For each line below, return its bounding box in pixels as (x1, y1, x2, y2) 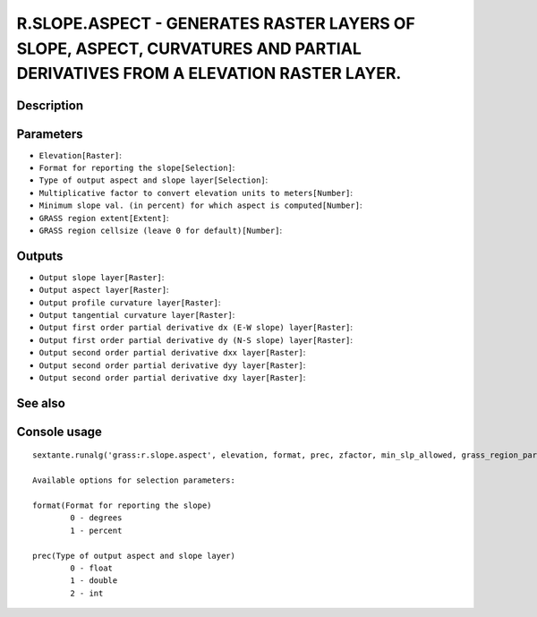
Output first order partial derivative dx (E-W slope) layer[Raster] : (38, 322, 354, 333)
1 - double (70, 576, 118, 586)
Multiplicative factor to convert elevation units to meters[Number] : (38, 187, 354, 198)
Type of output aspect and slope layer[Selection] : (38, 175, 268, 185)
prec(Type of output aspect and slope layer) (32, 551, 236, 561)
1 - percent (70, 525, 123, 536)
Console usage (16, 424, 103, 439)
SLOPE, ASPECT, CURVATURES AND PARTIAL (16, 39, 362, 58)
